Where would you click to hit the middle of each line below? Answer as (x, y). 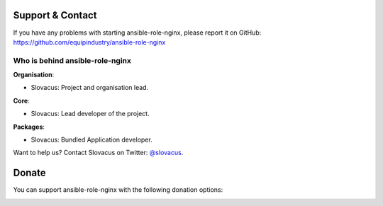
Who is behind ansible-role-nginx (72, 60)
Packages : (29, 127)
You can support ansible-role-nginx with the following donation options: (118, 190)
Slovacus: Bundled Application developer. (91, 139)
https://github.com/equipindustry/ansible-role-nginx (89, 42)
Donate (29, 173)
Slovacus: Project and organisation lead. (90, 88)
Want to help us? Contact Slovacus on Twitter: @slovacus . (98, 153)
